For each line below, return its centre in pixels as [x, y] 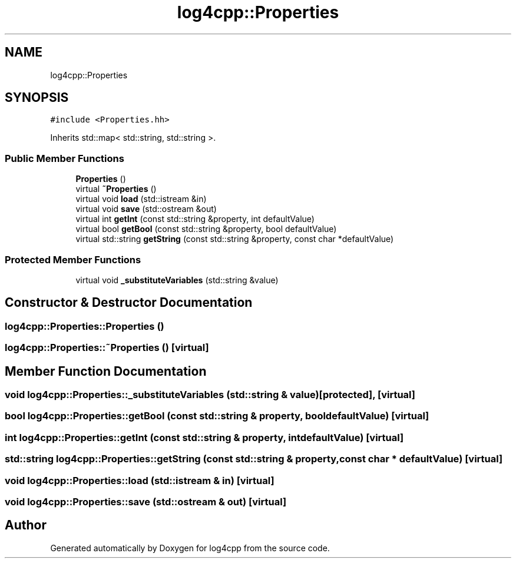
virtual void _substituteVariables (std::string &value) [177, 280]
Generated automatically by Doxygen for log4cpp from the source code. [190, 548]
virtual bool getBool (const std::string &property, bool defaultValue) [206, 229]
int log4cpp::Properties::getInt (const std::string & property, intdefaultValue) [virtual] [204, 437]
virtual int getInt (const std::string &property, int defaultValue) [195, 219]
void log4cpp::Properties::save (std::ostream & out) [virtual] [146, 501]
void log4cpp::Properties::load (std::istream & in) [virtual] [140, 480]
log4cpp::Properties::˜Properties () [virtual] [107, 348]
